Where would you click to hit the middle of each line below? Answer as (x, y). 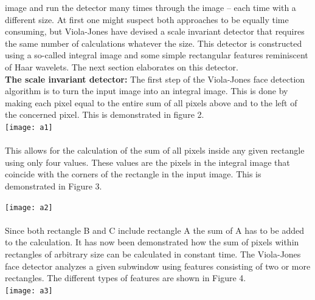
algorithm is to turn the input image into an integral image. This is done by (147, 91)
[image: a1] (29, 127)
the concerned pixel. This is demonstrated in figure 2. (105, 114)
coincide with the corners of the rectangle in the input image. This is (133, 174)
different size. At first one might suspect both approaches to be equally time (147, 19)
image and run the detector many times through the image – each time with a (151, 7)
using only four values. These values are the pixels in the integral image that (147, 162)
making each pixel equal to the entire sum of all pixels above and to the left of (151, 102)
